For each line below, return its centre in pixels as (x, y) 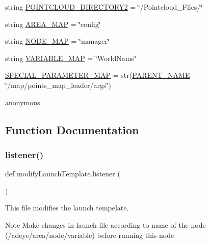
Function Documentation (72, 129)
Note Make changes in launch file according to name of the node (106, 224)
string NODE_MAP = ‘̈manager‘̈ (57, 41)
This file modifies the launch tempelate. (67, 208)
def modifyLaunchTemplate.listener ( (63, 174)
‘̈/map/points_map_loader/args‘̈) (58, 85)
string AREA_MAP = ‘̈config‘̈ (53, 24)
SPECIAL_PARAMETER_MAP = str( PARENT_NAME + (102, 75)
